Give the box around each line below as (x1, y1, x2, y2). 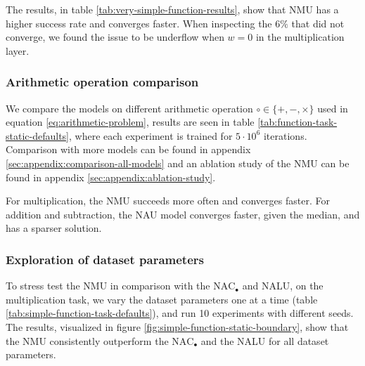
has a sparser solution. (6, 221, 102, 235)
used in (317, 100, 348, 115)
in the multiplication (255, 30, 345, 44)
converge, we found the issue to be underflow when (6, 30, 224, 44)
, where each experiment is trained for (69, 128, 233, 143)
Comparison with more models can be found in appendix (6, 142, 251, 157)
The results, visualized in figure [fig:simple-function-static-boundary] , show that (6, 319, 349, 334)
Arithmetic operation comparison (6, 73, 199, 91)
